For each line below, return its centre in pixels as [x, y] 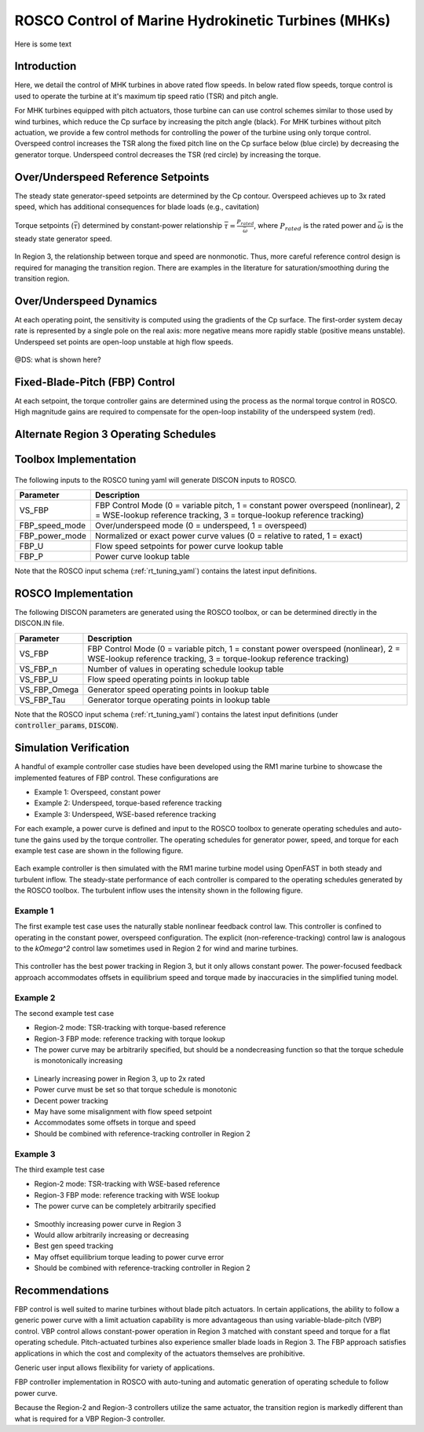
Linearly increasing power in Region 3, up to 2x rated [120, 1078]
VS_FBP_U [38, 679]
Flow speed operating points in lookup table [168, 679]
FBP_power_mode [53, 536]
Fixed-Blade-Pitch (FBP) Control [95, 382]
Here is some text [43, 44]
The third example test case [60, 1169]
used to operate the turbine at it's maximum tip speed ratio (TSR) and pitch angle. [146, 96]
